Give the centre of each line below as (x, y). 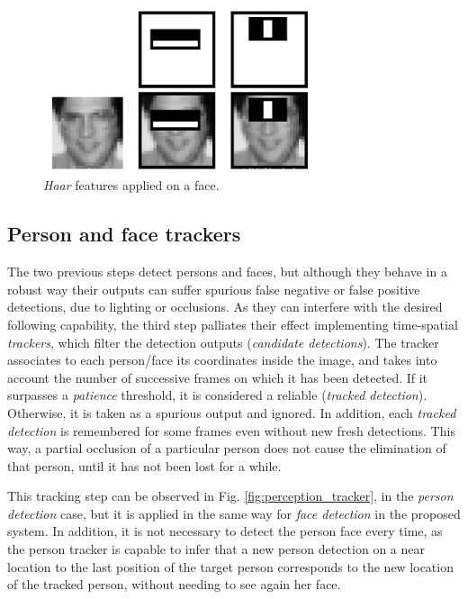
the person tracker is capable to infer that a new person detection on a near (216, 549)
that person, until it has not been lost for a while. (144, 465)
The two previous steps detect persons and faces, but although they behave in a (227, 272)
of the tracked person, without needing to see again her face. (174, 584)
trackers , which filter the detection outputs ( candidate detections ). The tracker (223, 342)
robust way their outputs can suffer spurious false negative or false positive (214, 289)
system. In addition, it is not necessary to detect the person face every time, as (225, 531)
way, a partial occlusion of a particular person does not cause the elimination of (227, 448)
